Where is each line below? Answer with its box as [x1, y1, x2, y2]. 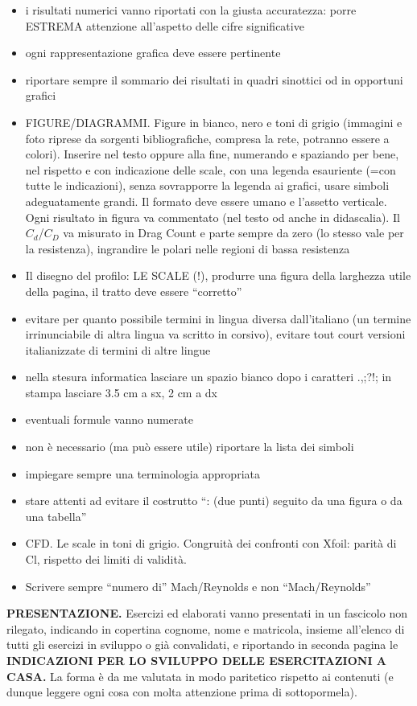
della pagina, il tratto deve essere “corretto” [25, 282, 242, 299]
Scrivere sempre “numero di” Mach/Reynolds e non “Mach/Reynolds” [25, 577, 371, 594]
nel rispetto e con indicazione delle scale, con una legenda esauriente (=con [25, 161, 396, 178]
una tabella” [25, 507, 87, 524]
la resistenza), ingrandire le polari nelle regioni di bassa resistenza [25, 240, 350, 257]
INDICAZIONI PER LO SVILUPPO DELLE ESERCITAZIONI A [6, 652, 387, 668]
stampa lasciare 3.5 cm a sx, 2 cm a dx [25, 384, 218, 400]
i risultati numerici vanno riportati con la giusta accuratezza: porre [25, 2, 357, 18]
